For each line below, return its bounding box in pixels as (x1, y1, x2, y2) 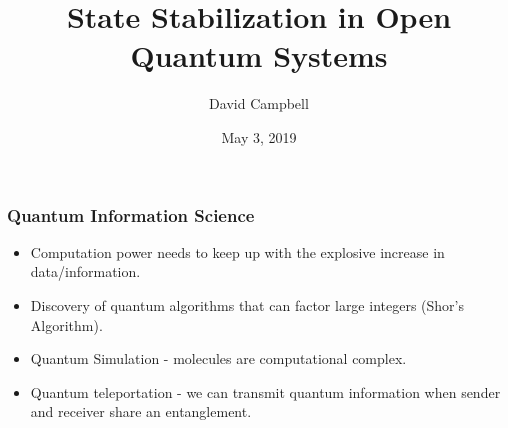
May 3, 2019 (221, 126, 297, 147)
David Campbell (209, 93, 309, 114)
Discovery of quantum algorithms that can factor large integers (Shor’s (30, 294, 464, 315)
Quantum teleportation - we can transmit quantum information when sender (30, 381, 501, 402)
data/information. (30, 261, 141, 282)
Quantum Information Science (7, 202, 255, 227)
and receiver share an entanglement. (30, 401, 252, 422)
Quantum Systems (130, 35, 388, 76)
